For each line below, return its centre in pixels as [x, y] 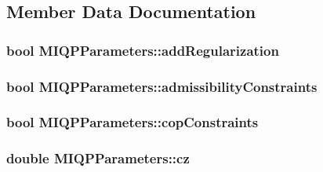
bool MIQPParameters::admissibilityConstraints [162, 86]
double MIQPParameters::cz [98, 158]
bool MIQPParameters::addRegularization [143, 50]
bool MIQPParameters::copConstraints [132, 122]
